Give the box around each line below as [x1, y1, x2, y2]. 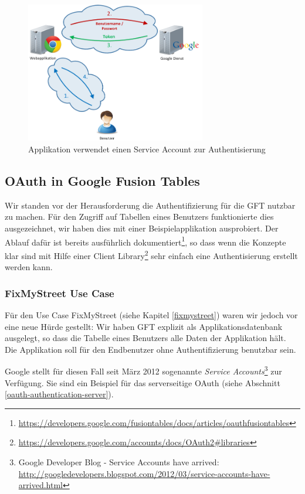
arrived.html [18, 479, 63, 491]
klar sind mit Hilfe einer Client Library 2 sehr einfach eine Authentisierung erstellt [5, 247, 298, 261]
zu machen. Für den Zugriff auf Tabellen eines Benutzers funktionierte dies [5, 210, 274, 223]
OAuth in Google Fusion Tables [5, 172, 200, 189]
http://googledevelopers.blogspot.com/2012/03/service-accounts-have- [18, 467, 270, 479]
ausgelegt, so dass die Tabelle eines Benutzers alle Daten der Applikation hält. [5, 332, 286, 344]
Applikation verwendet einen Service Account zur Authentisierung [28, 143, 266, 155]
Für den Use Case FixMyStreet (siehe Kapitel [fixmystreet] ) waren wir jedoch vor [5, 308, 298, 321]
